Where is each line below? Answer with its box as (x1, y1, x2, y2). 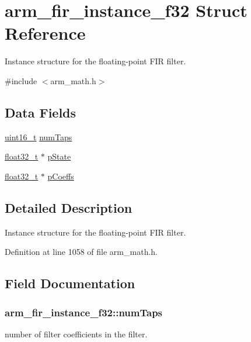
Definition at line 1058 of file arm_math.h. (5, 246, 158, 258)
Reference (5, 21, 86, 45)
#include (5, 74, 37, 87)
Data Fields (5, 103, 76, 121)
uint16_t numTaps (5, 130, 72, 143)
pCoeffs (47, 170, 74, 182)
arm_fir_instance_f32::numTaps (5, 305, 163, 319)
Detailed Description (5, 198, 133, 216)
